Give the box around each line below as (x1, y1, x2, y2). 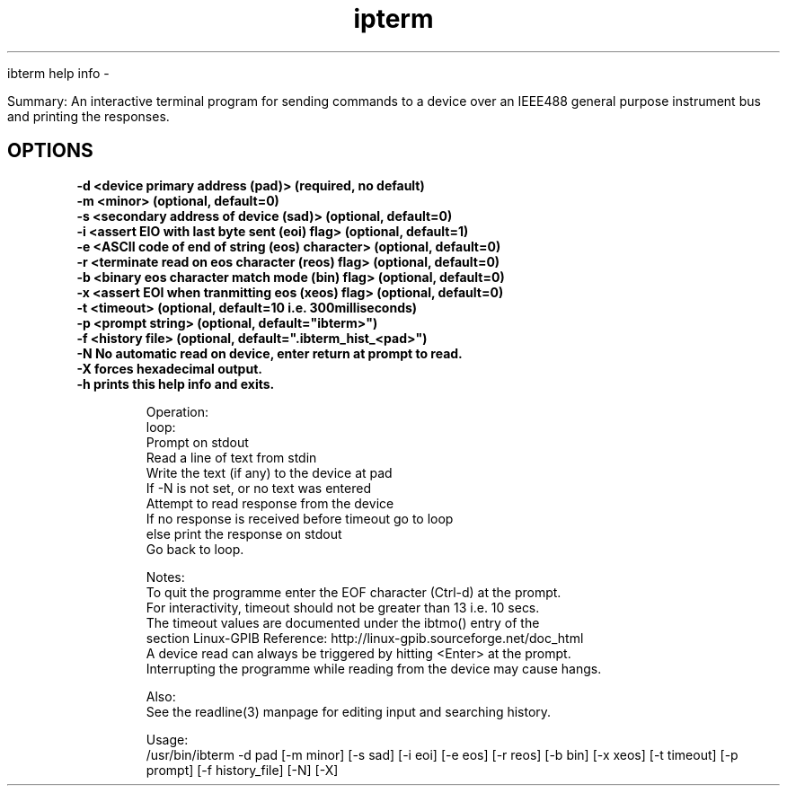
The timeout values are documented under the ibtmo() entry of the (146, 614, 540, 630)
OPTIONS (7, 139, 93, 163)
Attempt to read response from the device (146, 495, 394, 511)
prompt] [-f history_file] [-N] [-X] (146, 762, 339, 778)
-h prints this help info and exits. (76, 375, 275, 392)
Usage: (146, 731, 189, 747)
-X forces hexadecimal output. (76, 360, 262, 376)
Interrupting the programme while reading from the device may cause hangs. (146, 660, 602, 676)
